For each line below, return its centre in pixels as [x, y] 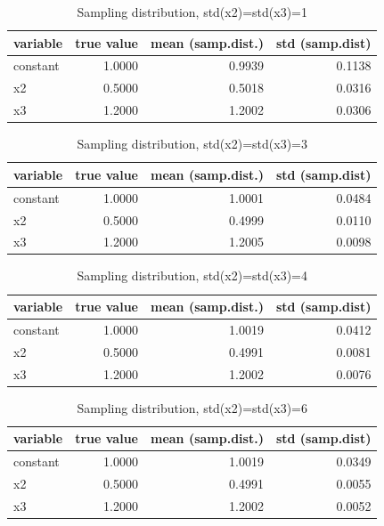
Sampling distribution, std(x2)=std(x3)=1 [192, 12]
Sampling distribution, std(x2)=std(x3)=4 [192, 275]
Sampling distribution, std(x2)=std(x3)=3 [192, 144]
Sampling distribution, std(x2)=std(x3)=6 [192, 407]
